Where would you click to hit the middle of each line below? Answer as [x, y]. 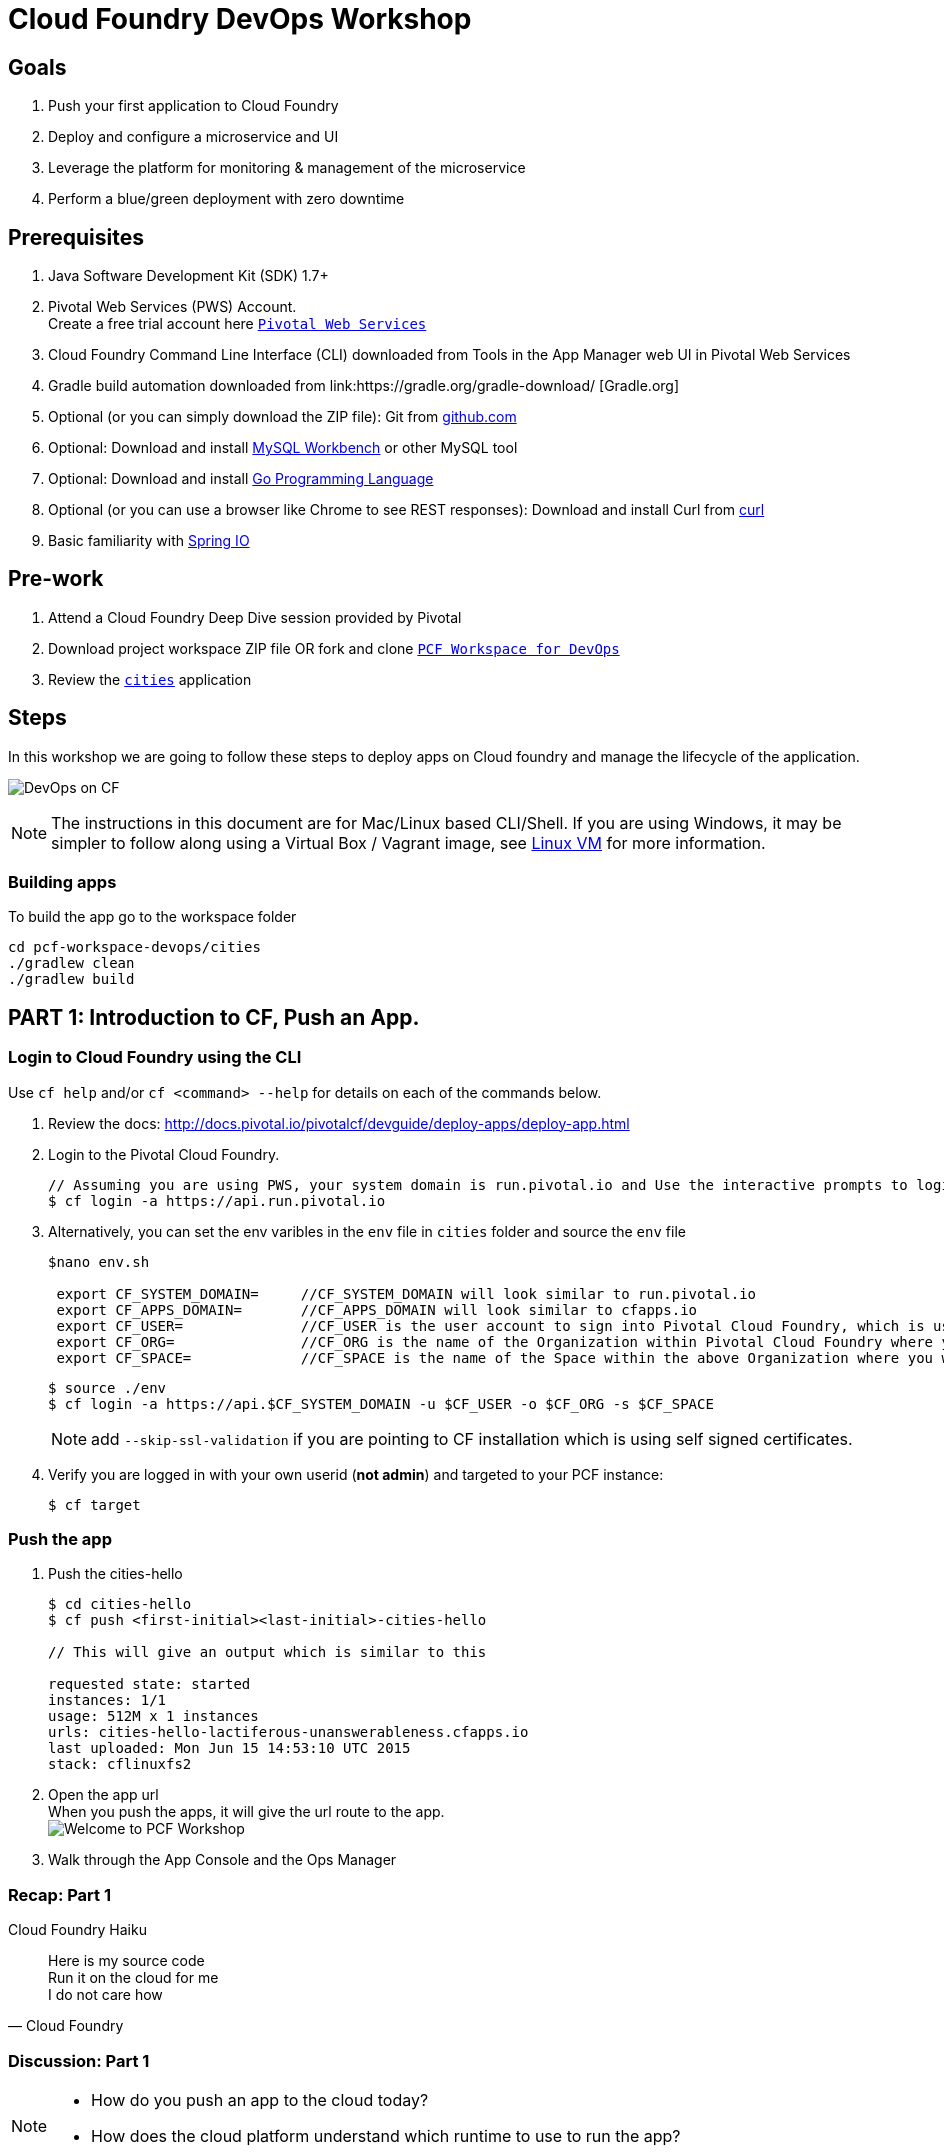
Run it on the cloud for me [133, 1978]
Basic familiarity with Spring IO [149, 541]
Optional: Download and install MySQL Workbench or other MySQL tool [283, 448]
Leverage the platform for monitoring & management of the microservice [287, 168]
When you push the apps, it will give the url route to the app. [246, 1812]
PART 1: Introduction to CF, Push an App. [214, 1017]
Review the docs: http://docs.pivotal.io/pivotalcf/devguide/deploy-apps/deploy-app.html [339, 1123]
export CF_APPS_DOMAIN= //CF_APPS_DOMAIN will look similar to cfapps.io [377, 1309]
